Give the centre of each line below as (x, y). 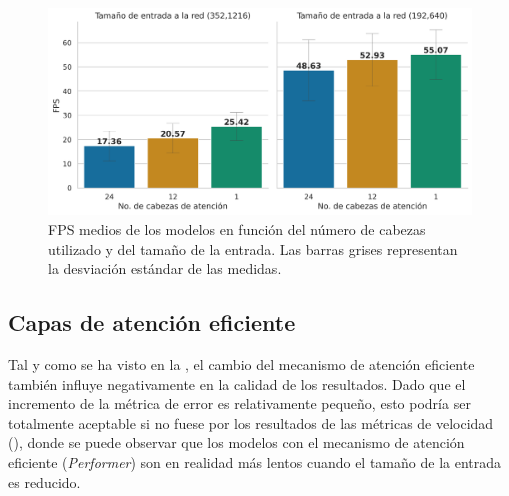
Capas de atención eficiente (152, 322)
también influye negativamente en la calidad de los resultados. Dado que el (237, 383)
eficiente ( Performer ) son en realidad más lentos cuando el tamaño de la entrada (255, 461)
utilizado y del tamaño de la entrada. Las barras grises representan (253, 248)
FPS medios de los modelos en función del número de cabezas (237, 229)
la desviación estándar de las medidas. (165, 268)
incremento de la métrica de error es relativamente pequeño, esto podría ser (239, 403)
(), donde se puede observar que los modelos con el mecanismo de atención (236, 442)
